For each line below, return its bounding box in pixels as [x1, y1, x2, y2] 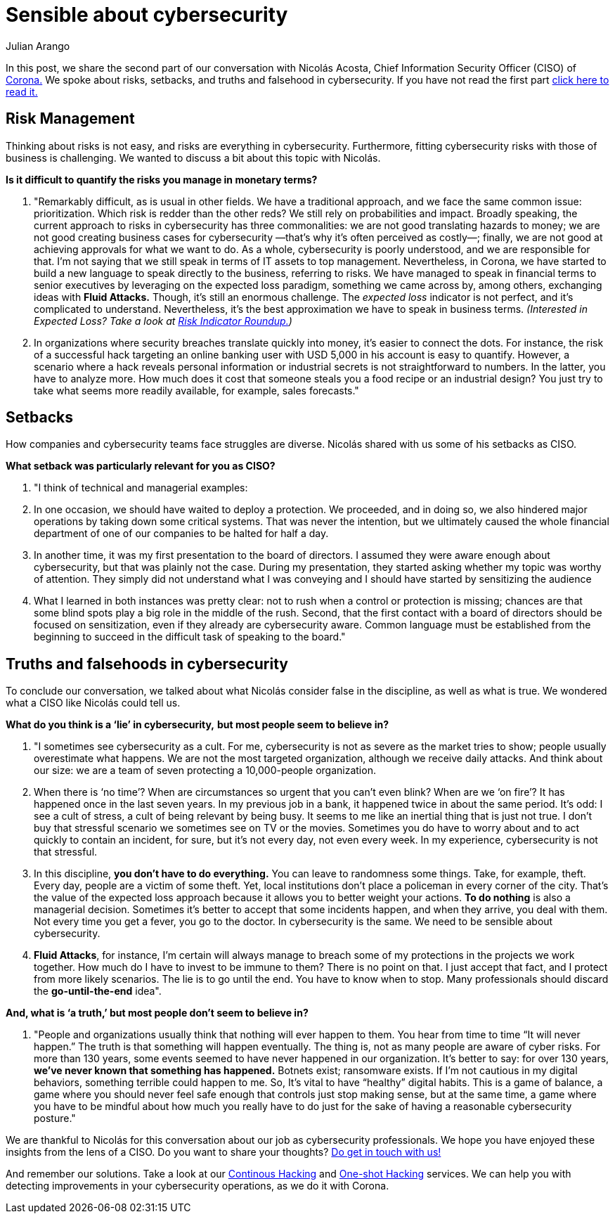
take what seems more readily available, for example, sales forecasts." [34, 384, 359, 396]
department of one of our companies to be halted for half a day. [34, 527, 329, 540]
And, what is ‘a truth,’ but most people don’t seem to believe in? [6, 1007, 309, 1019]
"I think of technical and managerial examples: [34, 482, 248, 494]
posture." [34, 1112, 76, 1125]
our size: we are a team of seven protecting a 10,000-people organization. [34, 764, 376, 777]
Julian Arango [6, 39, 70, 52]
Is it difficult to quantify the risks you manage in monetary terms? [6, 173, 318, 186]
